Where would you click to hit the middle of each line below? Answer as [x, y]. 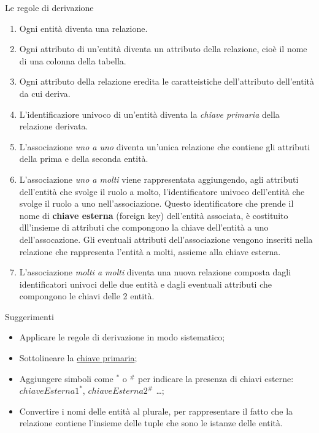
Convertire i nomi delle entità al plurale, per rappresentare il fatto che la [156, 411]
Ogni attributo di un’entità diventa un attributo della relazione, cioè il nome [163, 49]
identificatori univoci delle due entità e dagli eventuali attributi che [145, 284]
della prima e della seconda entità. [84, 159]
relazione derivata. [54, 126]
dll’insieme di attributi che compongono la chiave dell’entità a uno [144, 227]
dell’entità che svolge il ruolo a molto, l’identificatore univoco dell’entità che [162, 191]
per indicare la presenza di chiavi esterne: [216, 378]
